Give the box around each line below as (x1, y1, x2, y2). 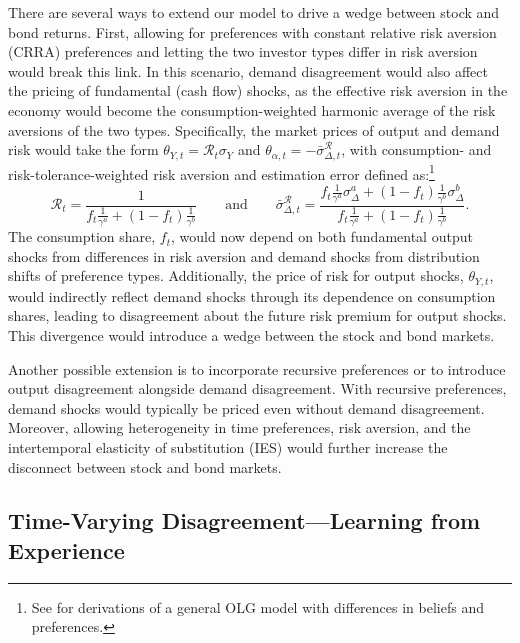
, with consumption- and (341, 139, 492, 160)
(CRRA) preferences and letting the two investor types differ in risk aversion (8, 41, 478, 62)
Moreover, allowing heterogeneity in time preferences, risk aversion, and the (8, 417, 471, 438)
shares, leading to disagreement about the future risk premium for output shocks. (8, 305, 507, 326)
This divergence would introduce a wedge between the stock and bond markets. (8, 324, 495, 345)
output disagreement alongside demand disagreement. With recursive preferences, (8, 378, 507, 399)
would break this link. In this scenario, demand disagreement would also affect (8, 60, 488, 81)
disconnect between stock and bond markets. (8, 456, 282, 477)
